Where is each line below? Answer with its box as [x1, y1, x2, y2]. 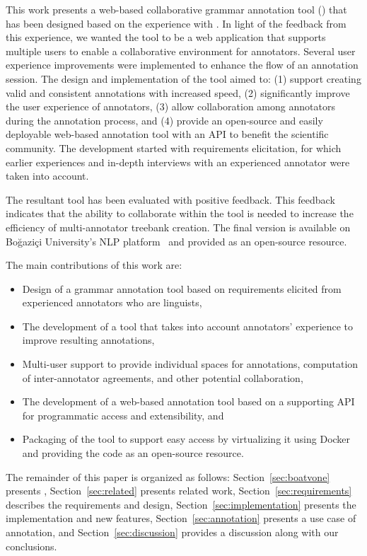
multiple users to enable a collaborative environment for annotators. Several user [6, 43, 356, 58]
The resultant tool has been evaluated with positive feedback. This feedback [6, 192, 335, 207]
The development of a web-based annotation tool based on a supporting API [22, 394, 355, 409]
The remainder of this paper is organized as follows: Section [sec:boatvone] [6, 469, 330, 484]
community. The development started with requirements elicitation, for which [6, 140, 342, 155]
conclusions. [6, 538, 57, 553]
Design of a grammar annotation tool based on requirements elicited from [22, 281, 342, 296]
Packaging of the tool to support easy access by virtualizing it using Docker [22, 432, 351, 446]
